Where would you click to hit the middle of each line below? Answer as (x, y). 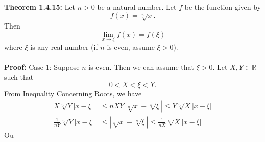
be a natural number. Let (137, 7)
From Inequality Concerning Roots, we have (73, 93)
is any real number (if (64, 47)
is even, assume (131, 47)
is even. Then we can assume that (141, 66)
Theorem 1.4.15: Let (40, 7)
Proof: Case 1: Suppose (42, 66)
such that (19, 77)
